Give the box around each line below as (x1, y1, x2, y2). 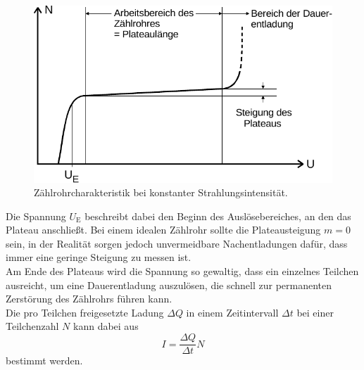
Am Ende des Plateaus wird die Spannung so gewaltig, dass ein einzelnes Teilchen (6, 264, 359, 279)
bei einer (296, 305, 334, 319)
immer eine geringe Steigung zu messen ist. (6, 250, 192, 264)
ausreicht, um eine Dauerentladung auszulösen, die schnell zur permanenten (6, 277, 332, 292)
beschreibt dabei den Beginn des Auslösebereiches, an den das (84, 208, 351, 223)
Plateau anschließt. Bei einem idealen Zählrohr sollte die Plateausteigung (6, 222, 321, 237)
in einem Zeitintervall (186, 305, 279, 319)
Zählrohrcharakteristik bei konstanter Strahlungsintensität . (34, 185, 288, 200)
